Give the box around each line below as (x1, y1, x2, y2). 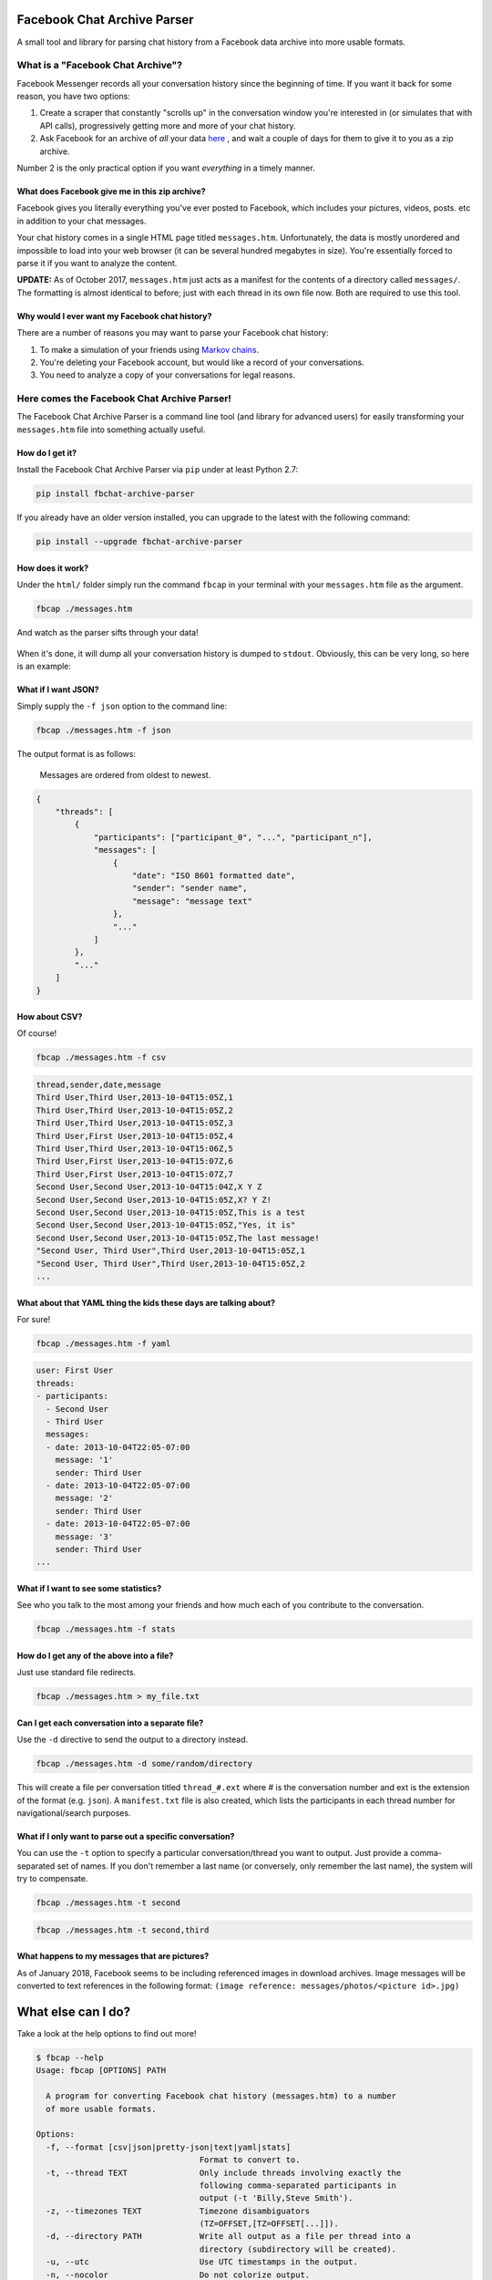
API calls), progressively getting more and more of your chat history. (39, 119, 296, 131)
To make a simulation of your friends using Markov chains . (39, 344, 260, 355)
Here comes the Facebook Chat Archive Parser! (16, 392, 232, 405)
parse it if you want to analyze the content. (16, 257, 178, 268)
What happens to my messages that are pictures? (16, 1951, 210, 1962)
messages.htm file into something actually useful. (16, 424, 206, 435)
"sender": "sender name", (132, 883, 248, 894)
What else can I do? (16, 2004, 131, 2019)
